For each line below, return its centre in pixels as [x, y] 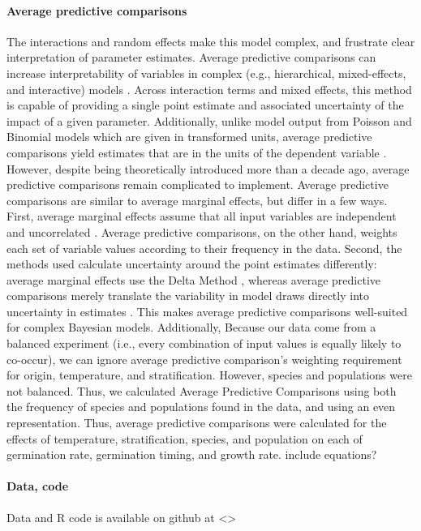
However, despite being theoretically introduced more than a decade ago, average [208, 168]
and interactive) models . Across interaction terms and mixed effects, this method [209, 89]
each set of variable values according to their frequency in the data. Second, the [204, 248]
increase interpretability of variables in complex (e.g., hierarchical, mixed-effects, [206, 73]
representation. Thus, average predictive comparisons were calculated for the [197, 423]
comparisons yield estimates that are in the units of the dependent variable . [197, 152]
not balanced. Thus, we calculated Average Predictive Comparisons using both [202, 390]
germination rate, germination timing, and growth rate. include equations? [192, 454]
